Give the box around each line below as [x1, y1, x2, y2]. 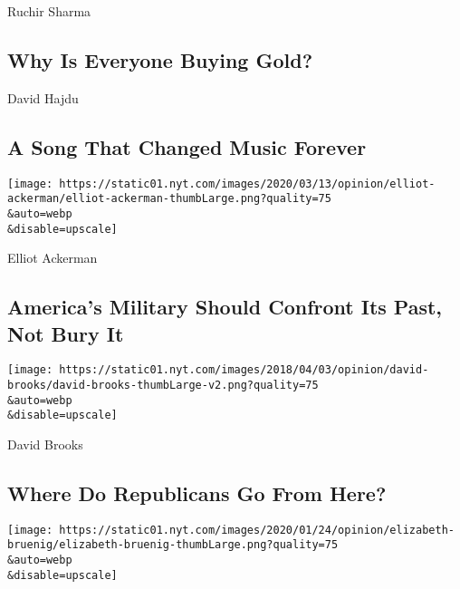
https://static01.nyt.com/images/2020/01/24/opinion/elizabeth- [59, 523, 455, 536]
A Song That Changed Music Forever [7, 132, 367, 160]
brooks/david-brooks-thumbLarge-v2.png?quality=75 [7, 379, 319, 392]
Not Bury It [7, 319, 124, 347]
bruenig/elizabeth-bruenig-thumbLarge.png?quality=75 [7, 538, 339, 552]
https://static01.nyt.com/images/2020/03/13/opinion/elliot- [59, 177, 436, 190]
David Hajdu [7, 88, 79, 107]
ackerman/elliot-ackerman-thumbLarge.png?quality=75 [7, 192, 331, 206]
